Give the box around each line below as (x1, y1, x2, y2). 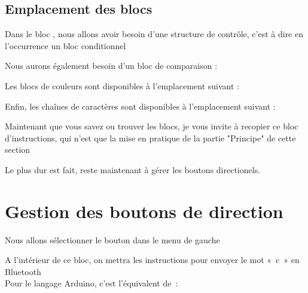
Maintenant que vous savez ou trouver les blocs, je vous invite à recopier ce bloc (5, 120, 298, 132)
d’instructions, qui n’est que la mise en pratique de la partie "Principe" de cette (5, 131, 296, 144)
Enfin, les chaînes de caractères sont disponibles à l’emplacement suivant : (5, 99, 276, 112)
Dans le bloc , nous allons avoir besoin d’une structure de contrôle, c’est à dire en (5, 28, 303, 40)
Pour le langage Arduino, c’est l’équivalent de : (5, 277, 178, 289)
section (5, 143, 31, 156)
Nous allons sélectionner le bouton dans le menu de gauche (5, 233, 220, 246)
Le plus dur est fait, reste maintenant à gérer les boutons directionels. (5, 163, 261, 176)
